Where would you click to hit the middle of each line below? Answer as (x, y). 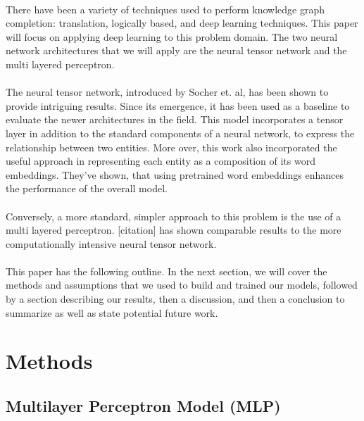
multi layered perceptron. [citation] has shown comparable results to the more (174, 230)
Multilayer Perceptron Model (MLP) (143, 406)
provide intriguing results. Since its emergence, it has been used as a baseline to (178, 105)
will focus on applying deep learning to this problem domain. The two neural (172, 36)
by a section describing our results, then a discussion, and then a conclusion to (175, 299)
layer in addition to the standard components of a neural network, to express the (180, 133)
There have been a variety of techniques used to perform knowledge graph (165, 9)
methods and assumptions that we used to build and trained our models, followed (182, 285)
